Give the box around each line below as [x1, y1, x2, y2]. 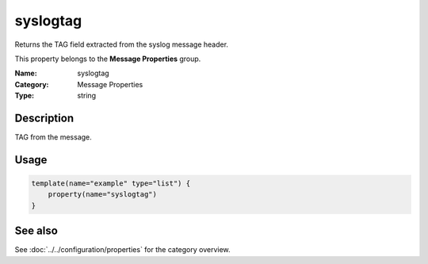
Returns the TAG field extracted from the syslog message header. [14, 40, 229, 49]
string [77, 91, 97, 101]
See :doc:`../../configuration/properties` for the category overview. [14, 245, 231, 254]
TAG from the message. [14, 132, 93, 142]
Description [14, 111, 75, 124]
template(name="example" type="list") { [31, 179, 190, 188]
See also [14, 224, 59, 238]
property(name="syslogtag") [48, 190, 158, 199]
